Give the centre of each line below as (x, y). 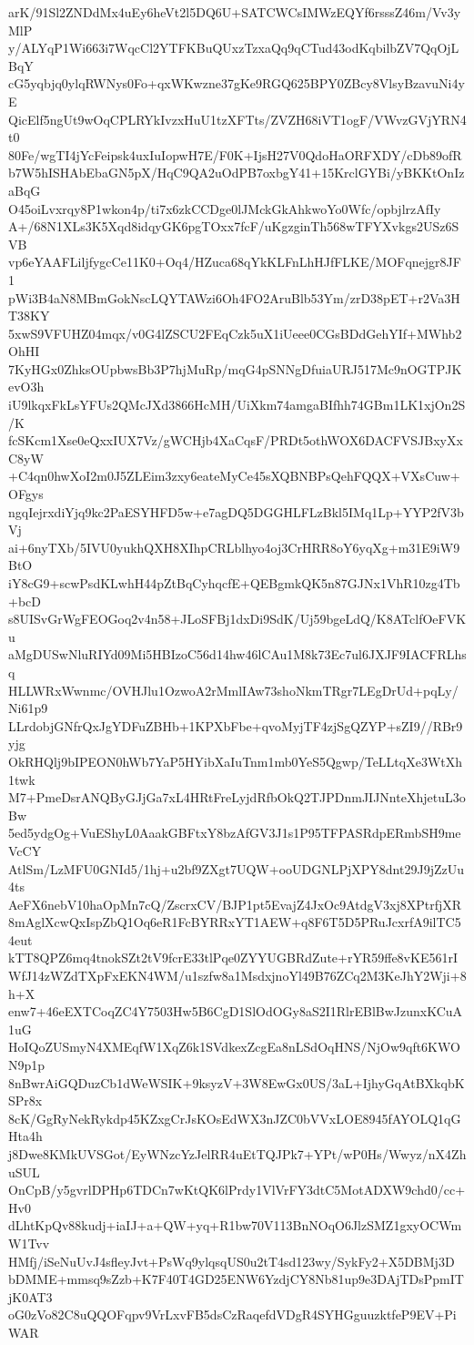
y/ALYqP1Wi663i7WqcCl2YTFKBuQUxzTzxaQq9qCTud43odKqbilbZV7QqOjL (234, 48)
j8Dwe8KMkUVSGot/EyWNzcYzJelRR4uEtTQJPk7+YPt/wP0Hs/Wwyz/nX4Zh (237, 1154)
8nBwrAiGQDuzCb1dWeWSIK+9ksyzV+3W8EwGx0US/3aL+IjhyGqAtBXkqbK (237, 1082)
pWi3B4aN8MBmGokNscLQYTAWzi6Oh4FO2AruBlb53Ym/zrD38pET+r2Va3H (234, 297)
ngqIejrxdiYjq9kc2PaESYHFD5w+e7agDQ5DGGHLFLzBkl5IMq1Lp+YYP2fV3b (236, 511)
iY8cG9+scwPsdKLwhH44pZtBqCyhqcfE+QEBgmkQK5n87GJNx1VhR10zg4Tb (234, 583)
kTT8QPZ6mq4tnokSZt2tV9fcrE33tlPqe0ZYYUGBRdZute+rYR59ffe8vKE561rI (233, 958)
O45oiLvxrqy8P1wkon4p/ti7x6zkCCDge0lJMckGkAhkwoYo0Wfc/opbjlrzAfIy (225, 208)
